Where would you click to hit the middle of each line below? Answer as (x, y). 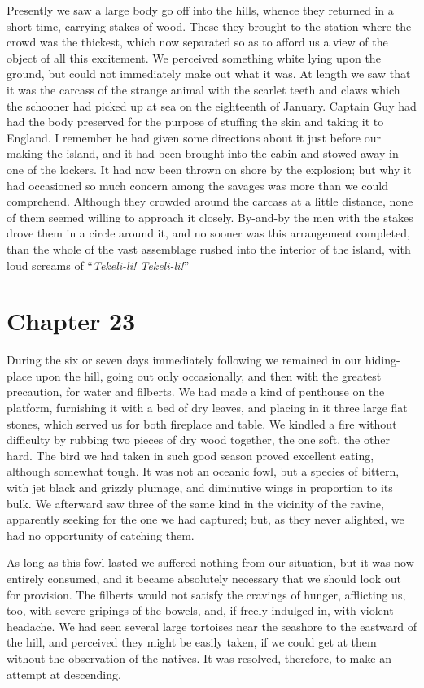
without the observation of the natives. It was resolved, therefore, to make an (199, 658)
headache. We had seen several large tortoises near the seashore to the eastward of (212, 626)
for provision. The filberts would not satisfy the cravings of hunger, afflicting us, (206, 594)
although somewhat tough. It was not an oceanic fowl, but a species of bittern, (203, 471)
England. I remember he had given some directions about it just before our (194, 137)
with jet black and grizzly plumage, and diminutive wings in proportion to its (200, 487)
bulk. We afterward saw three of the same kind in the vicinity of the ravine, (195, 503)
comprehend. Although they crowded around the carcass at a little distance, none (210, 201)
